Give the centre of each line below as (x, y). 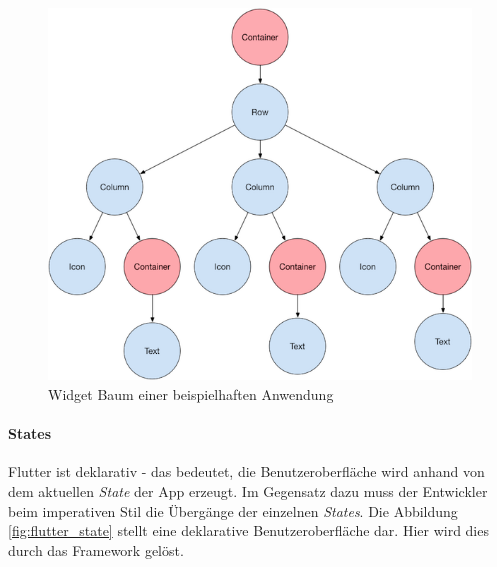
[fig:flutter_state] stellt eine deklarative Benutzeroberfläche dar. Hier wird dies (248, 530)
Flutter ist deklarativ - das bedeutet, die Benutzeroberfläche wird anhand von (246, 471)
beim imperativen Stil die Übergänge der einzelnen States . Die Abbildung (233, 510)
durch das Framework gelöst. (96, 549)
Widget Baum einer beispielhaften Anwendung (191, 394)
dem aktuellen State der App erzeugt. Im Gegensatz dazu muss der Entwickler (248, 490)
